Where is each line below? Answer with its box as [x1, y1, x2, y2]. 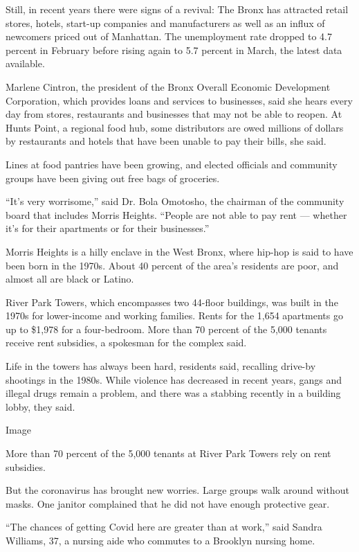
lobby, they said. [6, 399, 75, 413]
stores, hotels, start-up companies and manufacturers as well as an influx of [6, 15, 325, 30]
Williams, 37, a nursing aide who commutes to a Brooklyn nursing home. [6, 533, 315, 547]
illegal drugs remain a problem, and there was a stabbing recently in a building [6, 386, 341, 400]
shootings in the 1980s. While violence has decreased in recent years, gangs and [6, 372, 342, 386]
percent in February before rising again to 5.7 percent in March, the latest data [6, 42, 342, 57]
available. [6, 56, 45, 71]
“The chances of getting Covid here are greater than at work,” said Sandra [6, 519, 322, 534]
